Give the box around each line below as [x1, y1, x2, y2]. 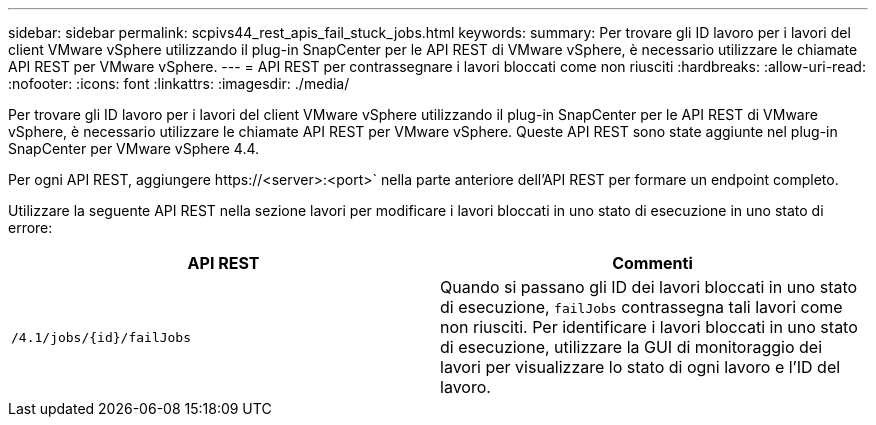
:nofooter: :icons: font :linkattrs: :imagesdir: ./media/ [8, 75, 350, 92]
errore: [8, 219, 53, 236]
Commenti [612, 253, 693, 273]
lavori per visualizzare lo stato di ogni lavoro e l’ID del [440, 357, 841, 377]
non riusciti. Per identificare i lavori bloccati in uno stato [440, 317, 858, 337]
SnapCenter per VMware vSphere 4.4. [8, 140, 260, 157]
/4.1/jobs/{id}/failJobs [11, 329, 192, 345]
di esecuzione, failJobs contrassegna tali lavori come [440, 297, 843, 317]
